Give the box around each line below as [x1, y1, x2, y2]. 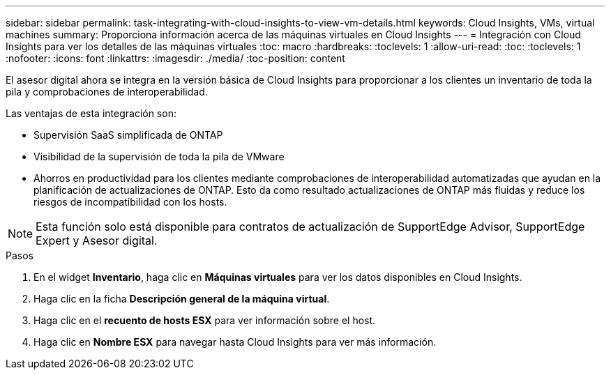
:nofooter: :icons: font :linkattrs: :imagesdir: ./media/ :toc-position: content [6, 52, 345, 64]
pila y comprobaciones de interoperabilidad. [6, 86, 208, 98]
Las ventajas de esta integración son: [6, 107, 176, 119]
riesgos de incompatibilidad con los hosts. [33, 196, 227, 208]
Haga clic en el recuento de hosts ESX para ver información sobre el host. [33, 314, 376, 326]
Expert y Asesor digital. [36, 234, 158, 247]
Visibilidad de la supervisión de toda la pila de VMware [33, 151, 285, 162]
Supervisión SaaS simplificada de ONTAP [33, 129, 223, 141]
